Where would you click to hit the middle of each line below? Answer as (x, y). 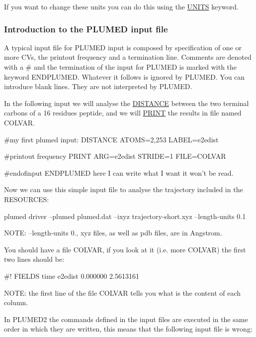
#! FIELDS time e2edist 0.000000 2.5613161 (72, 276)
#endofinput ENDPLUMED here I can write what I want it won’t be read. (119, 172)
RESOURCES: (27, 199)
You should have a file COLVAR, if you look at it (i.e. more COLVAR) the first (125, 249)
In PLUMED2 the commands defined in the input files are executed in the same (126, 319)
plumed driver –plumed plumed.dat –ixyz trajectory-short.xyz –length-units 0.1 (125, 216)
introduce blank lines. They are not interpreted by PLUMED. (98, 86)
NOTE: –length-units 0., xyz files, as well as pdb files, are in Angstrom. (113, 233)
